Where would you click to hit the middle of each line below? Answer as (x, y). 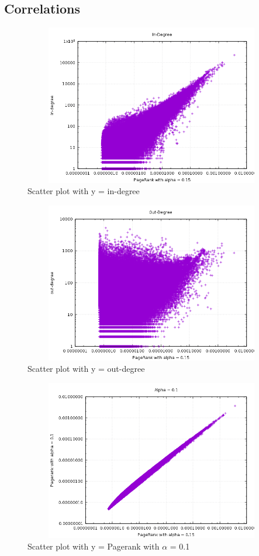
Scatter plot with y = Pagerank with (94, 546)
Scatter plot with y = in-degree (84, 191)
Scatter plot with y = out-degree (86, 369)
